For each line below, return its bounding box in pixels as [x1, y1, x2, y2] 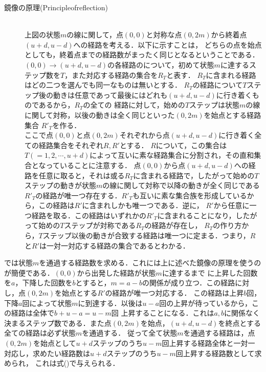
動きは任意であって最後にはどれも [53, 89, 168, 100]
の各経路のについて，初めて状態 [107, 59, 214, 70]
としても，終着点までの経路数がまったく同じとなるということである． [25, 49, 259, 60]
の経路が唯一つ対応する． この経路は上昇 [105, 287, 244, 298]
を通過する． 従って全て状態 [82, 327, 178, 338]
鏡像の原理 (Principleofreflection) [4, 2, 108, 12]
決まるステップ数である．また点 [4, 317, 112, 328]
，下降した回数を [15, 277, 73, 288]
